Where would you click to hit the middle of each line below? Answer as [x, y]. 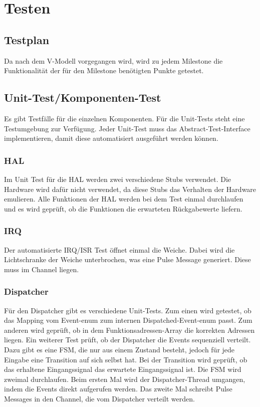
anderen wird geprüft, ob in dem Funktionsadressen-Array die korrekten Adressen [129, 330]
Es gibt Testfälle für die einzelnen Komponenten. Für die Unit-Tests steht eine [124, 118]
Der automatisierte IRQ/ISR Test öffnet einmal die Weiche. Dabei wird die [119, 249]
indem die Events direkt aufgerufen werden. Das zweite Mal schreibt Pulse [118, 389]
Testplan [27, 39]
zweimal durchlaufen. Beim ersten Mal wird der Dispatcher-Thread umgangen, [125, 379]
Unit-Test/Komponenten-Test [83, 97]
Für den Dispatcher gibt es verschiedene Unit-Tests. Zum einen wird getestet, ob [128, 310]
